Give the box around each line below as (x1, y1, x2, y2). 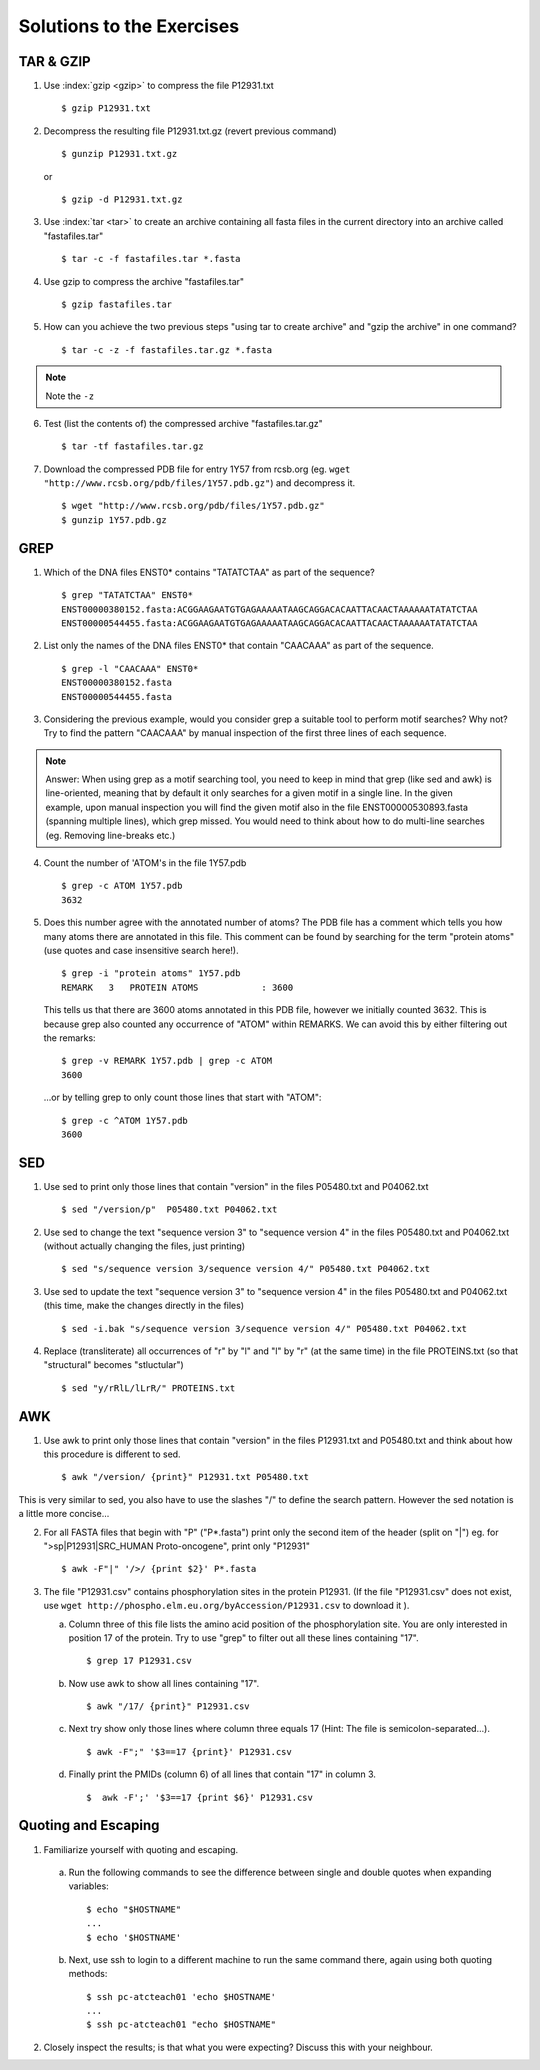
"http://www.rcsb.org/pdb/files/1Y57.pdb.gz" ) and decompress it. (43, 477, 356, 489)
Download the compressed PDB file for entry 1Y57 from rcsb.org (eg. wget (43, 463, 351, 475)
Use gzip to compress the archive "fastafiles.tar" (43, 275, 245, 287)
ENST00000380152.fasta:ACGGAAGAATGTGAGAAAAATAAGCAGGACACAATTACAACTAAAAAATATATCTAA (61, 603, 478, 615)
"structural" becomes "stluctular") (43, 1359, 184, 1371)
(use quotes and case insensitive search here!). (43, 944, 239, 956)
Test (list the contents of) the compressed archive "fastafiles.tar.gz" (43, 417, 324, 429)
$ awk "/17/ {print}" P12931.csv (86, 1701, 250, 1712)
